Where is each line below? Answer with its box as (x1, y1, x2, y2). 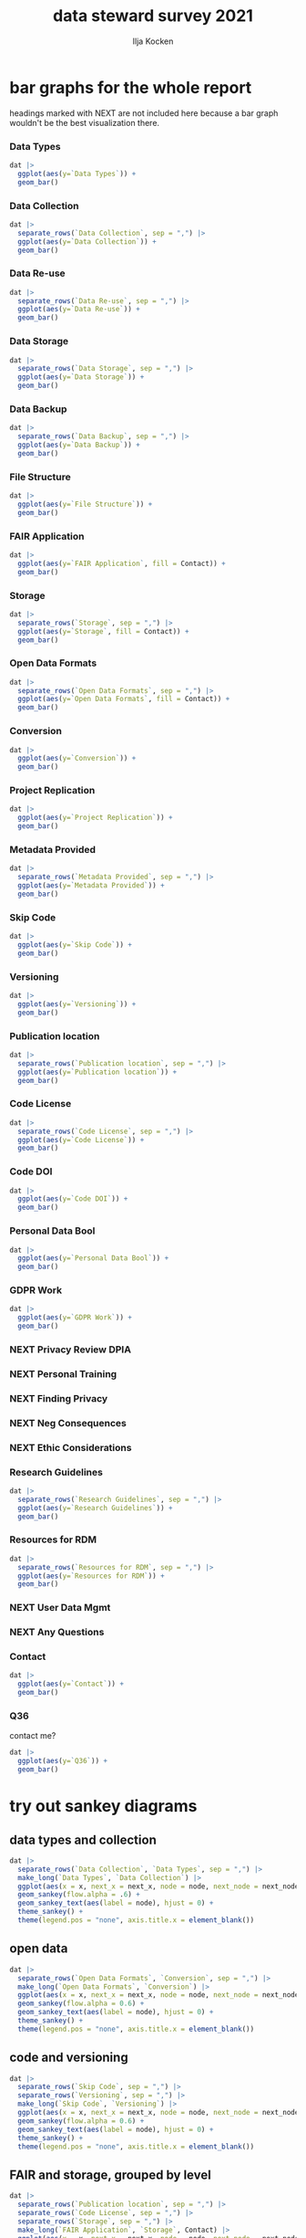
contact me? (9, 1730, 56, 1741)
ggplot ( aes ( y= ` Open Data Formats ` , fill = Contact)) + (17, 695, 230, 704)
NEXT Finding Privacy (9, 1392, 108, 1404)
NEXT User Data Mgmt (9, 1602, 111, 1614)
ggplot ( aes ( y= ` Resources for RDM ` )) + (17, 1571, 166, 1581)
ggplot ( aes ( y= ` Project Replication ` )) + (17, 814, 173, 823)
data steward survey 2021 (53, 5, 253, 26)
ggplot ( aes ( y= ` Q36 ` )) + (17, 1757, 107, 1766)
